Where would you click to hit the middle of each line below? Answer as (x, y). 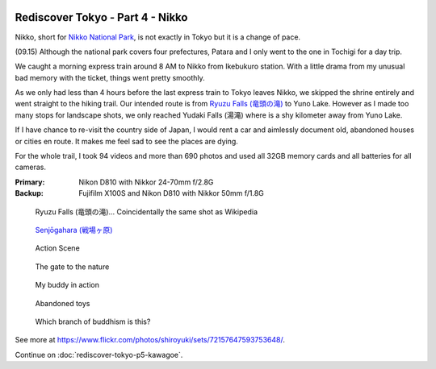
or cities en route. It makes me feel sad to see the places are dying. (126, 141)
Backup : (29, 193)
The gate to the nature (72, 267)
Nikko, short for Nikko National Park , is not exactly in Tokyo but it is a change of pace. (158, 37)
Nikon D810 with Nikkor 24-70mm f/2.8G (146, 182)
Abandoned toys (63, 303)
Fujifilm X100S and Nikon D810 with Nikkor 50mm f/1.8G (171, 193)
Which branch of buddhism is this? (93, 321)
